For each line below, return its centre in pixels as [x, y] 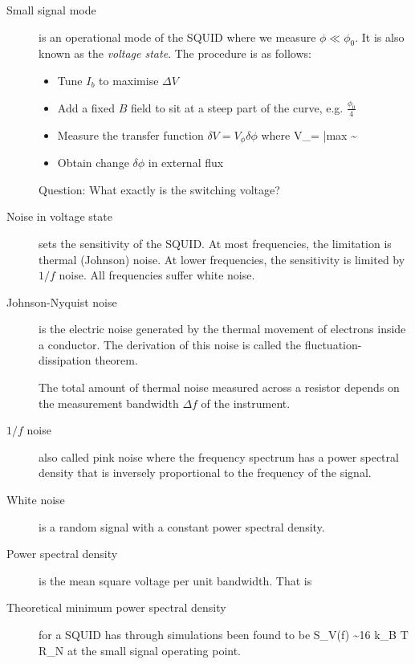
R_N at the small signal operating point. [140, 650]
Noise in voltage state [59, 216]
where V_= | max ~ [309, 134]
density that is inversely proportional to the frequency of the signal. [205, 473]
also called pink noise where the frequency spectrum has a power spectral [219, 456]
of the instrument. [246, 403]
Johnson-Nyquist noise [62, 301]
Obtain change [93, 163]
